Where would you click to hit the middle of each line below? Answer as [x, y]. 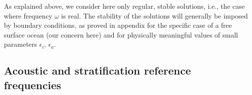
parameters [21, 44]
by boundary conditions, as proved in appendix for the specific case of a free [118, 25]
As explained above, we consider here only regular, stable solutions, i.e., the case [124, 6]
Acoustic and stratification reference [97, 70]
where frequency [28, 15]
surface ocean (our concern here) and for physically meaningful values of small [121, 34]
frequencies [33, 85]
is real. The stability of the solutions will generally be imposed [155, 15]
